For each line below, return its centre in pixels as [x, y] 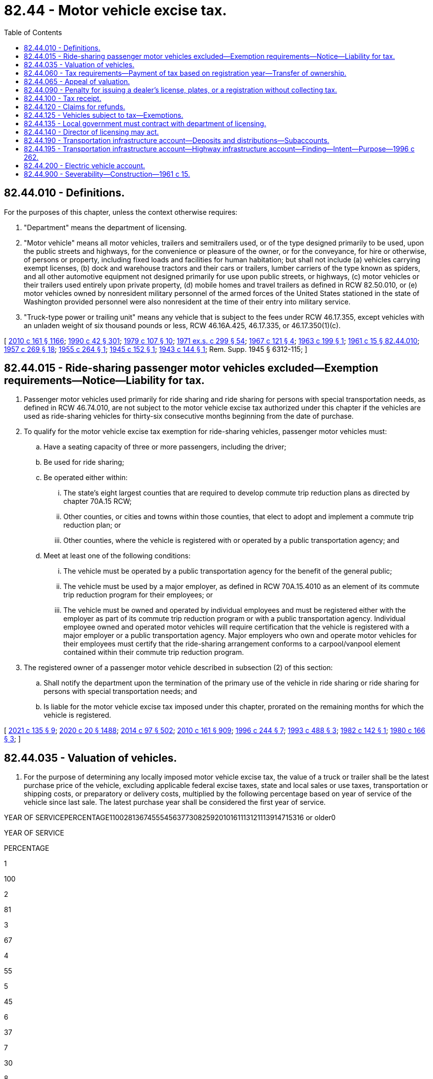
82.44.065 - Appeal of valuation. [77, 81]
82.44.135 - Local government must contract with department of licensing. [145, 123]
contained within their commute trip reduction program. [154, 652]
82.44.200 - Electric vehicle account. [85, 165]
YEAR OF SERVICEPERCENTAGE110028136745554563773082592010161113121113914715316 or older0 [170, 818]
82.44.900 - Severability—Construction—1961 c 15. [107, 174]
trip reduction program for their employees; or [138, 595]
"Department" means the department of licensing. [105, 227]
